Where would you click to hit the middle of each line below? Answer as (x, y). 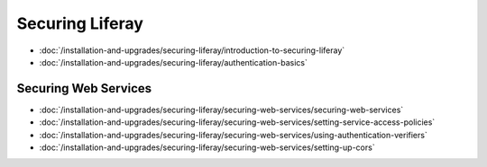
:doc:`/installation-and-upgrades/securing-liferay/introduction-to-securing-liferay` (192, 50)
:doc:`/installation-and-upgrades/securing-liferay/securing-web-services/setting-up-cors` (207, 147)
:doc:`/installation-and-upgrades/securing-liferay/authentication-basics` (174, 62)
